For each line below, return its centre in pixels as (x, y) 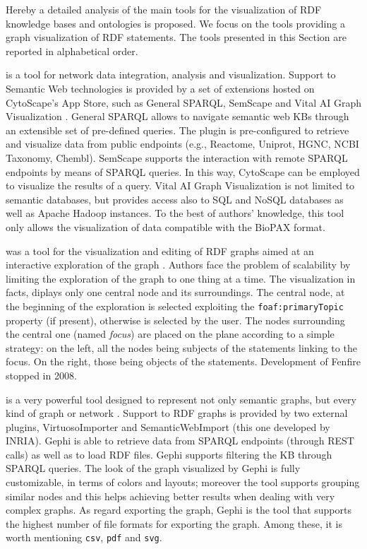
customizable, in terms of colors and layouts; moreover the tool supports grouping (183, 482)
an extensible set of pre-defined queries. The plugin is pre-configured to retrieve (178, 130)
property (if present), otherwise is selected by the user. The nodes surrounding (175, 320)
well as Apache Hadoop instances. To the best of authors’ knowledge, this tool (175, 213)
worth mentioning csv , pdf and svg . (84, 537)
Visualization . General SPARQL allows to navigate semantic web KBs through (178, 116)
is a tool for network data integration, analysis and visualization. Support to (171, 75)
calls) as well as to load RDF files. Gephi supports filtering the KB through (169, 454)
